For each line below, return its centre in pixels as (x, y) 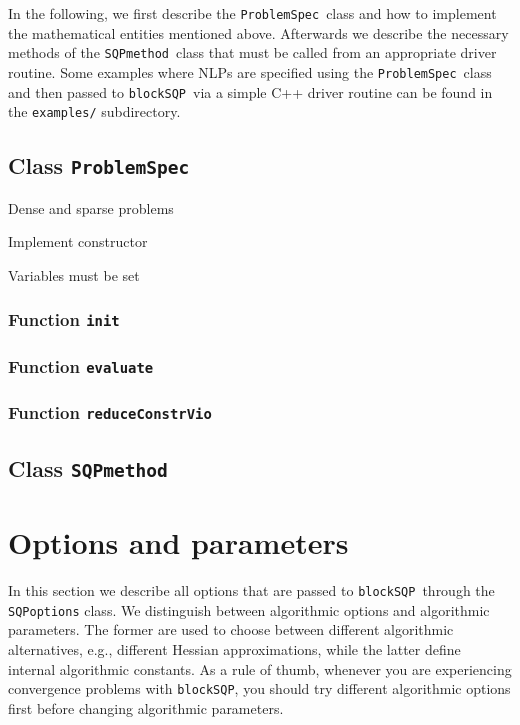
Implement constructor (78, 241)
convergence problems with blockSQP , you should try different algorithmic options (259, 688)
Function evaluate (81, 365)
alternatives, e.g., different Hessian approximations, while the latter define (234, 649)
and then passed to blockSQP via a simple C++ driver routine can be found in (250, 91)
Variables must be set (74, 274)
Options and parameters (178, 542)
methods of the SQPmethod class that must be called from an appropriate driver (252, 52)
